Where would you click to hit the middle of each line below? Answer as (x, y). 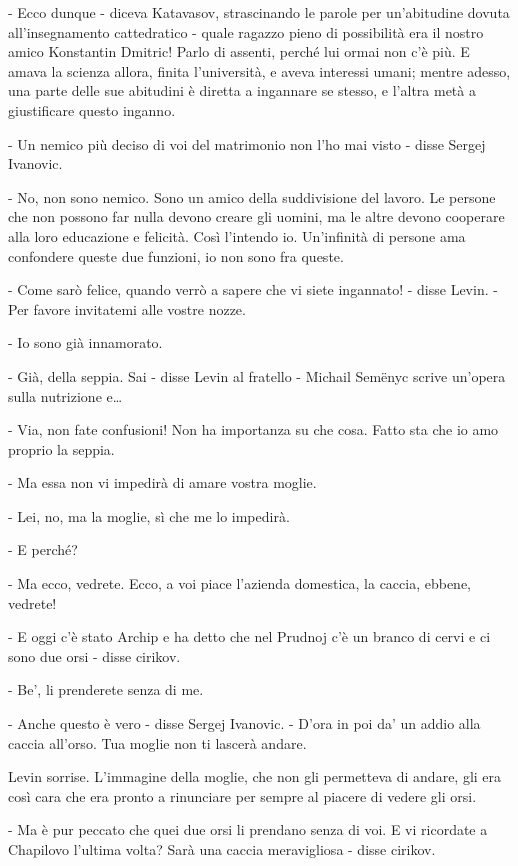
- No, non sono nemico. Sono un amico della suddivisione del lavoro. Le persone (252, 196)
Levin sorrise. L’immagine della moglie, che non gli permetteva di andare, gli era (255, 776)
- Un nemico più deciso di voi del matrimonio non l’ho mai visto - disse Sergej (247, 143)
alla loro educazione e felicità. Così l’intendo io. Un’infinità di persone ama (237, 235)
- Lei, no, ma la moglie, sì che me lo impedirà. (149, 515)
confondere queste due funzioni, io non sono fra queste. (176, 255)
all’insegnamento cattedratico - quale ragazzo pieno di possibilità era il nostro (246, 31)
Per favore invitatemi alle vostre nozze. (127, 308)
